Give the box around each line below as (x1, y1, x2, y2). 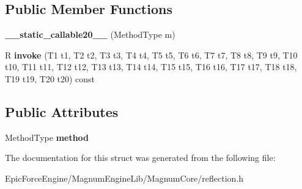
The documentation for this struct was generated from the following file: (5, 151, 276, 164)
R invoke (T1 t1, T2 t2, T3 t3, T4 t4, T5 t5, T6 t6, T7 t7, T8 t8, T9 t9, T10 (5, 48, 298, 61)
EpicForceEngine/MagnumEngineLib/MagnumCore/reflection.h (5, 171, 244, 184)
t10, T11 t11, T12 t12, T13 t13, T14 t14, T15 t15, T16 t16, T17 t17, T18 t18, (5, 60, 297, 73)
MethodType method (5, 130, 89, 143)
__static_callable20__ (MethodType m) (5, 28, 175, 41)
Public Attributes (5, 102, 119, 121)
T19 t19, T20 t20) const (5, 72, 95, 85)
